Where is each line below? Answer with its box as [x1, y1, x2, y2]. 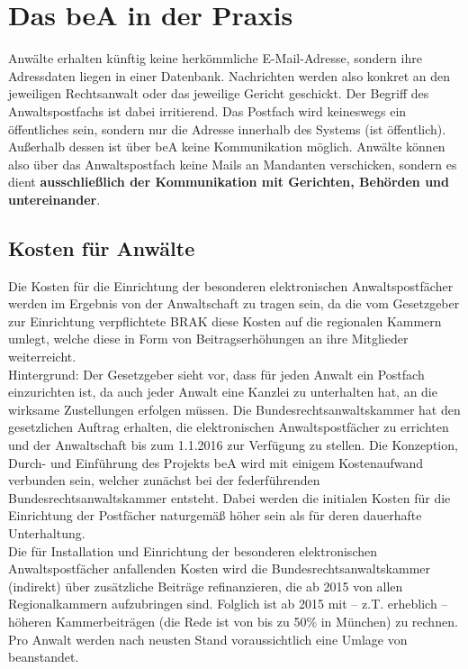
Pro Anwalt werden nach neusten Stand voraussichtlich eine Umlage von [8, 629, 408, 648]
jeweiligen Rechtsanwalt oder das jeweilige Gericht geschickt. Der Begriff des [8, 84, 429, 103]
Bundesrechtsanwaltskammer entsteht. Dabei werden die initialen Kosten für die [8, 488, 451, 507]
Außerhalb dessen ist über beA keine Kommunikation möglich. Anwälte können [8, 137, 445, 156]
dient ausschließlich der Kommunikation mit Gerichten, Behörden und [8, 172, 450, 191]
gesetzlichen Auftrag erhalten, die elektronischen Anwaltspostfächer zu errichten [8, 417, 449, 436]
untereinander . [8, 189, 101, 208]
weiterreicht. [8, 347, 76, 366]
